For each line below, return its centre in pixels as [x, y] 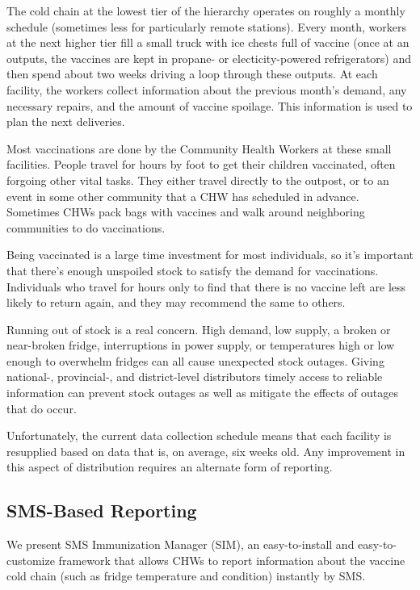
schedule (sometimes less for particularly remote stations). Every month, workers [206, 26]
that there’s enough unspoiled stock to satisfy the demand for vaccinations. [193, 270]
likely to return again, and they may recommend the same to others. [176, 302]
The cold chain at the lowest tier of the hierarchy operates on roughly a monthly [206, 10]
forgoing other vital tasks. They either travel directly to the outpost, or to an [198, 180]
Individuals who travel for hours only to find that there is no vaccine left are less [206, 286]
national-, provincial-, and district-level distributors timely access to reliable [195, 377]
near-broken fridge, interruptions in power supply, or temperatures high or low [201, 345]
